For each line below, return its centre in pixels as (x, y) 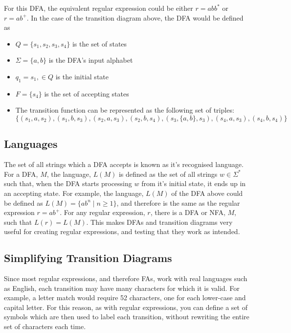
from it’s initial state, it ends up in (194, 183)
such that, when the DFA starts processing (68, 183)
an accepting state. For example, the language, (74, 193)
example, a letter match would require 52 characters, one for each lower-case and (125, 297)
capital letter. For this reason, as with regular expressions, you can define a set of (126, 307)
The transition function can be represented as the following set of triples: (125, 110)
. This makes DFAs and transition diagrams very (159, 222)
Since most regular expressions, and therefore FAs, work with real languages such (126, 278)
